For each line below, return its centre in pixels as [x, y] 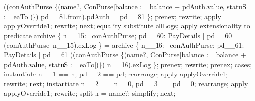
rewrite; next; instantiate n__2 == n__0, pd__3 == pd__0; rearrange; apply [126, 83]
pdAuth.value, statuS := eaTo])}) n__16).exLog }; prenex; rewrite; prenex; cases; [128, 64]
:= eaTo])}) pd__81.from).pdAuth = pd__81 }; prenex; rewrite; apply [112, 16]
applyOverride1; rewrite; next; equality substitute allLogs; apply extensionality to [127, 26]
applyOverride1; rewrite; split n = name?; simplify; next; [90, 93]
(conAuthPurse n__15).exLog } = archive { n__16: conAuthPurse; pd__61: [124, 45]
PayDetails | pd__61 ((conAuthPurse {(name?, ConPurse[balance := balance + [125, 54]
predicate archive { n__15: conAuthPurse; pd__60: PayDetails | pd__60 [118, 35]
